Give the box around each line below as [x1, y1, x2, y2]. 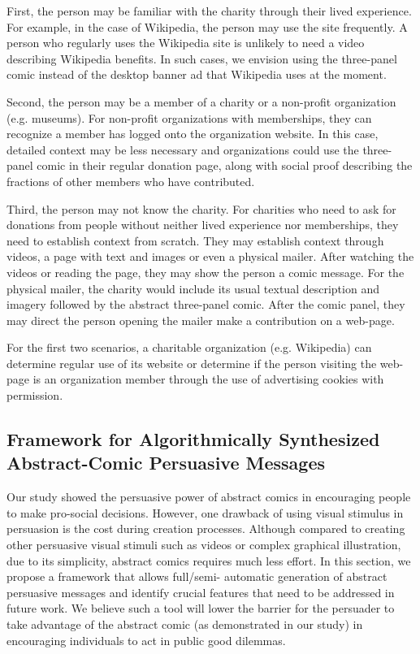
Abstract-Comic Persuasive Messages [6, 450, 326, 475]
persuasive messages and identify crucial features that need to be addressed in [6, 583, 395, 600]
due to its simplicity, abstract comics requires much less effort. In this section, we [6, 552, 411, 569]
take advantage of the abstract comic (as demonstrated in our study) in [6, 616, 363, 632]
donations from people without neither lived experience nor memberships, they [6, 216, 399, 233]
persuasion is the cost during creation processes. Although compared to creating [6, 520, 405, 537]
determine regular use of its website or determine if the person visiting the [6, 354, 377, 371]
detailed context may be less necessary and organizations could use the [6, 141, 359, 158]
